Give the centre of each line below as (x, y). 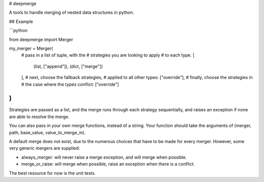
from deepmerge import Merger (41, 40)
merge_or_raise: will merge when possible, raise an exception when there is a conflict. (108, 164)
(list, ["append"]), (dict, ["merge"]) (68, 66)
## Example (21, 21)
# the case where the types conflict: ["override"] (70, 84)
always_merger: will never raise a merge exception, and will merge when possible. (104, 157)
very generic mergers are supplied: (44, 148)
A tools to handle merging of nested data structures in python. (72, 13)
